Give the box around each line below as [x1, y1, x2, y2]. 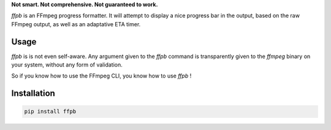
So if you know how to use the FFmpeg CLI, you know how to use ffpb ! [11, 72, 192, 79]
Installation [11, 88, 55, 99]
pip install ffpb [24, 108, 77, 115]
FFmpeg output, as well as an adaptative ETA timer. [11, 20, 141, 27]
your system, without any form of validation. [11, 61, 123, 68]
